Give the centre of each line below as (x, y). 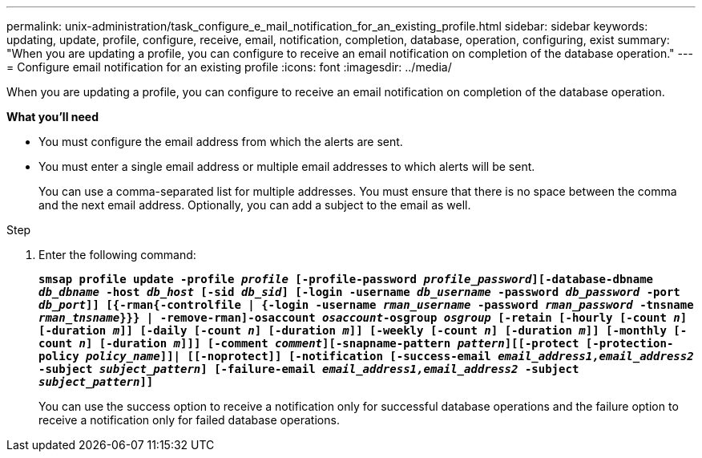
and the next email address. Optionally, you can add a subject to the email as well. (255, 205)
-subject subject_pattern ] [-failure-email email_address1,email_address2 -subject (309, 369)
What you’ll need (52, 117)
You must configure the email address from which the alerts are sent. (221, 142)
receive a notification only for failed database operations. (189, 420)
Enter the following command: (117, 255)
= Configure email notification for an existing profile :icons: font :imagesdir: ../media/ (229, 67)
